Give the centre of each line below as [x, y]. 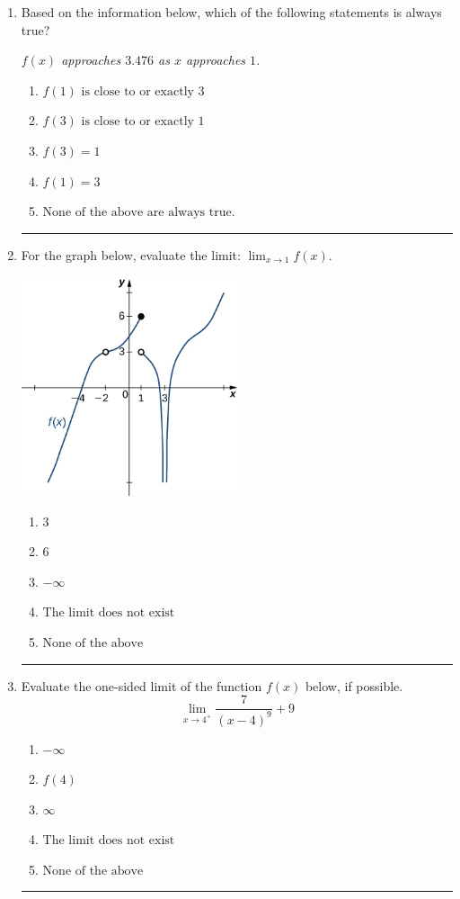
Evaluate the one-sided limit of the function [142, 685]
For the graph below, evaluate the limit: [131, 254]
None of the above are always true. [139, 213]
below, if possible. [354, 685]
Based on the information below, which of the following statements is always [231, 12]
